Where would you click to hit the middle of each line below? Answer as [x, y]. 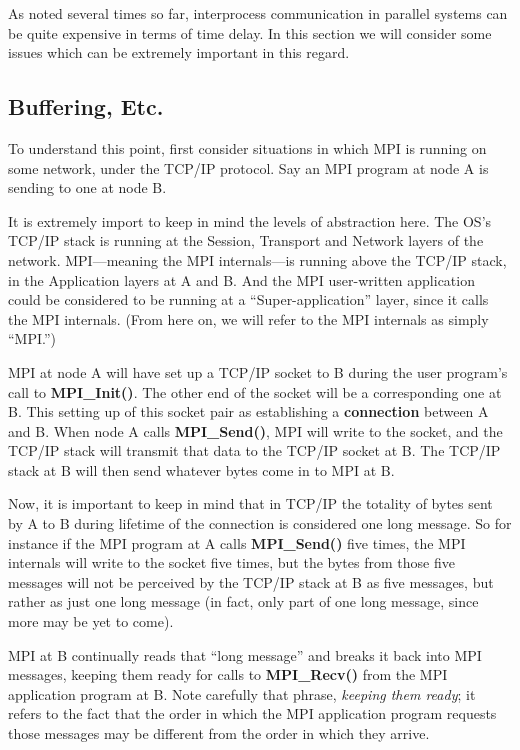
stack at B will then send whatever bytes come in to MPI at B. [201, 469]
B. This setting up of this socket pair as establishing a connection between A [248, 411]
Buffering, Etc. [86, 106]
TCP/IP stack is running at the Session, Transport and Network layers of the [246, 240]
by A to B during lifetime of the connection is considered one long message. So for [260, 523]
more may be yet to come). [91, 621]
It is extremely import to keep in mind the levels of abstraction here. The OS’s [250, 220]
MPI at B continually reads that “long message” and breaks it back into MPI [245, 654]
